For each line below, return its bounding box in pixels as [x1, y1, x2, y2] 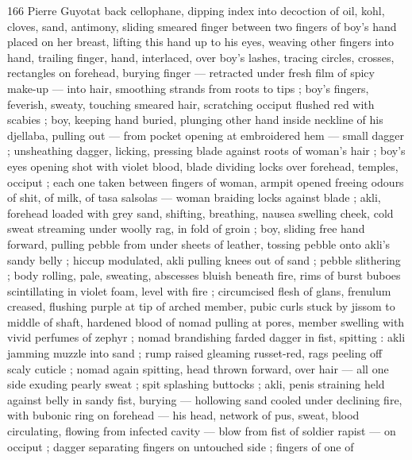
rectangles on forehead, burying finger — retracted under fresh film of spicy [7, 64, 375, 81]
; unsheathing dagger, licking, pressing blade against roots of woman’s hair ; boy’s [7, 142, 406, 159]
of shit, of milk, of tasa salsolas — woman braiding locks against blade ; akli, [7, 189, 381, 206]
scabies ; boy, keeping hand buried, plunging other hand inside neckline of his [7, 111, 383, 128]
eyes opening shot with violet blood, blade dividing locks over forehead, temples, [7, 157, 399, 174]
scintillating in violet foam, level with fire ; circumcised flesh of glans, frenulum [7, 282, 391, 299]
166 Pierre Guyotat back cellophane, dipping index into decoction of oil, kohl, [7, 2, 385, 18]
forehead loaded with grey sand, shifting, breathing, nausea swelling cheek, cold [7, 204, 394, 221]
